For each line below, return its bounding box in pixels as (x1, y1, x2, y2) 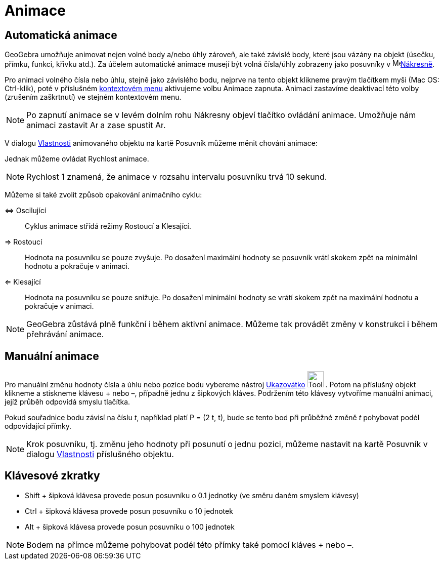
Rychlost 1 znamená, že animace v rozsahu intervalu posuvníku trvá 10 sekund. (26, 172, 327, 182)
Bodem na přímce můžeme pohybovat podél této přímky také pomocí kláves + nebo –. (26, 539, 354, 550)
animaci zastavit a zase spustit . (26, 120, 166, 131)
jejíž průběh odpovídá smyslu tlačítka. (5, 397, 130, 407)
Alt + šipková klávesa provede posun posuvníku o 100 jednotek (25, 522, 235, 531)
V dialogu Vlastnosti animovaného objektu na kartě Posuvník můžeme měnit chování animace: (5, 139, 318, 148)
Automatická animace (5, 28, 117, 42)
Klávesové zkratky (5, 469, 100, 482)
